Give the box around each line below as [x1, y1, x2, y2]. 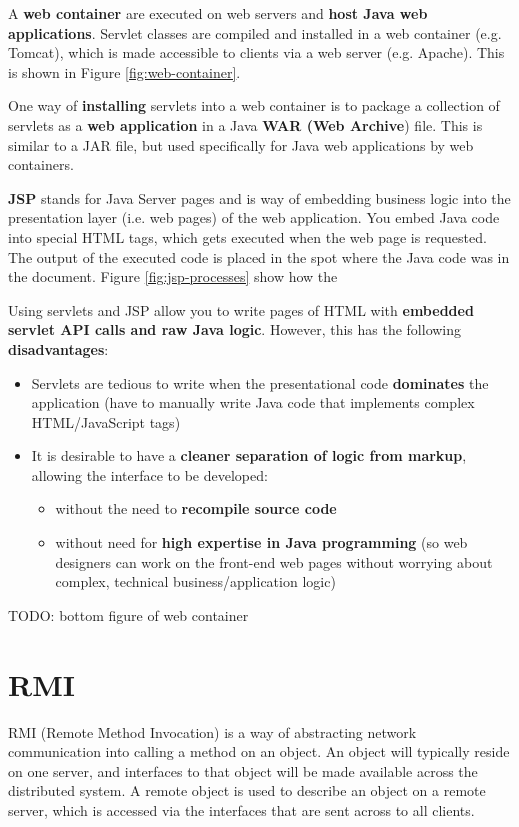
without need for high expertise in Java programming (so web [55, 532, 468, 553]
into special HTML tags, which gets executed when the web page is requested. [8, 226, 487, 247]
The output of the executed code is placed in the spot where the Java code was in [8, 246, 510, 267]
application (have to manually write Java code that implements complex [31, 392, 475, 413]
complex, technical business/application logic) [55, 571, 336, 592]
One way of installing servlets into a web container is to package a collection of [8, 95, 500, 116]
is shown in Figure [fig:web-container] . [8, 61, 241, 82]
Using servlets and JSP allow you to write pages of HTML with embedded [8, 299, 474, 320]
